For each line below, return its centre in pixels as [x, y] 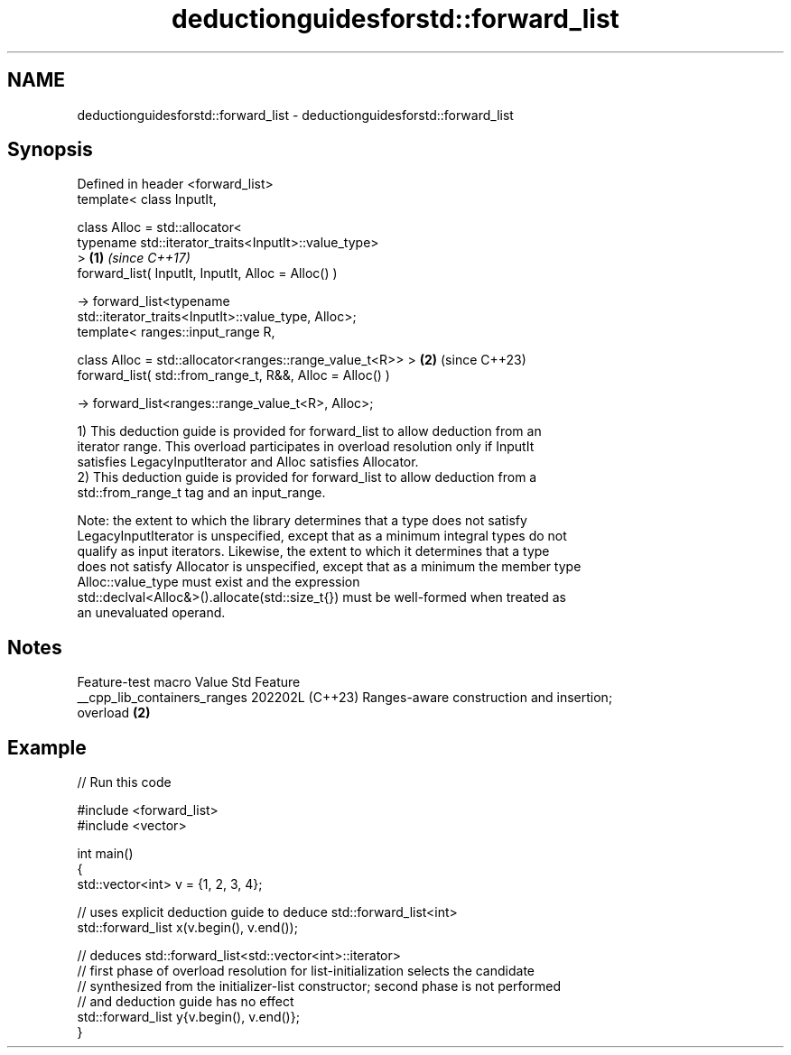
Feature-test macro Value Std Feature [189, 682]
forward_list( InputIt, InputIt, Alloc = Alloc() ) [207, 273]
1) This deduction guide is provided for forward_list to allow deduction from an [309, 431]
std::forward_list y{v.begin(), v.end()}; [188, 1017]
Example [47, 747]
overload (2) [114, 713]
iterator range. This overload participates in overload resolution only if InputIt [306, 447]
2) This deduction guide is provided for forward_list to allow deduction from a [307, 477]
